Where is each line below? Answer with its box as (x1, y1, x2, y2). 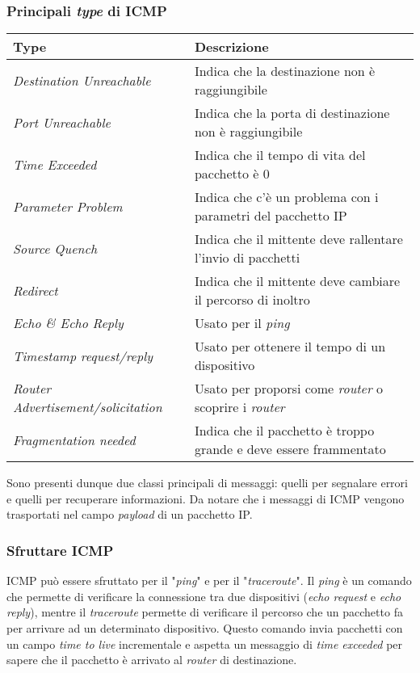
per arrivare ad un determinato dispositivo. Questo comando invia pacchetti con (6, 620, 403, 636)
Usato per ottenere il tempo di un (194, 337, 386, 356)
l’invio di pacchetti (194, 248, 300, 267)
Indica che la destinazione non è (194, 61, 376, 81)
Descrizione (194, 37, 269, 57)
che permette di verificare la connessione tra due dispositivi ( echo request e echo (6, 587, 401, 604)
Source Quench (13, 238, 98, 258)
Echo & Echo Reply (13, 313, 124, 333)
